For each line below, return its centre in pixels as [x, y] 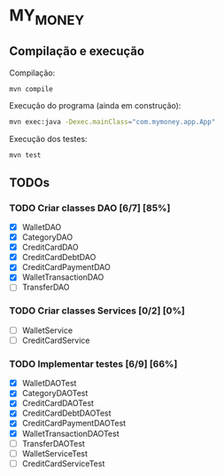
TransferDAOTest [54, 443]
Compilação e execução [77, 51]
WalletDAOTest [49, 384]
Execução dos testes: [48, 139]
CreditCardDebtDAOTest [67, 413]
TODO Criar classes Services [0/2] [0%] [97, 311]
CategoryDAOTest [55, 393]
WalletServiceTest [55, 453]
